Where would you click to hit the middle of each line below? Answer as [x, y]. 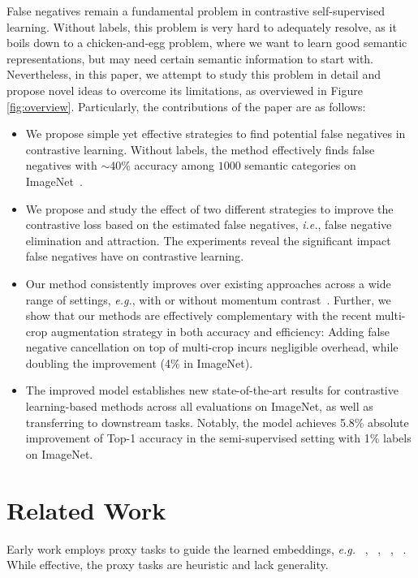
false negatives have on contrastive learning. [135, 256]
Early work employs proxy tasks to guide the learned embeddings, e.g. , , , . [207, 548]
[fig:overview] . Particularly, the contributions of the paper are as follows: [186, 106]
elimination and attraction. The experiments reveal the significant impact [208, 240]
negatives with [61, 165]
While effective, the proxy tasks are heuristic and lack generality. [168, 565]
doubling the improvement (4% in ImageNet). [139, 362]
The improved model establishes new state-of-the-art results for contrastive [212, 390]
